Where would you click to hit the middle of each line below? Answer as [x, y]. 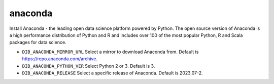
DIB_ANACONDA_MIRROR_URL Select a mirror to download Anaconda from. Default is [110, 52]
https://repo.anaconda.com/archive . [60, 59]
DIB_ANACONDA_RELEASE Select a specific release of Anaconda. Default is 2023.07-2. [112, 73]
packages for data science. [38, 43]
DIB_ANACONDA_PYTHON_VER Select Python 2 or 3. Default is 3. [89, 66]
